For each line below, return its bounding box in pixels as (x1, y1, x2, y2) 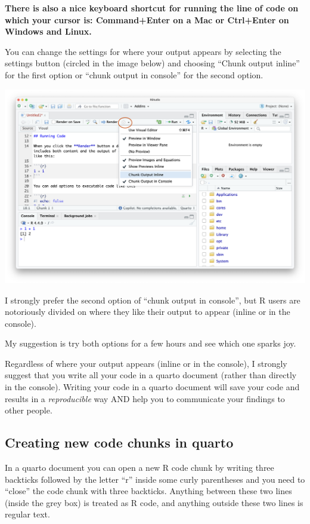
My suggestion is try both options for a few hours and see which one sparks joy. (5, 337, 296, 350)
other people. (5, 404, 52, 416)
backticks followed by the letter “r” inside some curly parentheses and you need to (5, 473, 305, 485)
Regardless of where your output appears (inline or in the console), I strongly (5, 357, 287, 369)
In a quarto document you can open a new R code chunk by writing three (5, 461, 274, 474)
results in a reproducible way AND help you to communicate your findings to (5, 392, 285, 405)
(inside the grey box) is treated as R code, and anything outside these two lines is (5, 496, 303, 508)
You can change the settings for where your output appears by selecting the (5, 45, 281, 57)
